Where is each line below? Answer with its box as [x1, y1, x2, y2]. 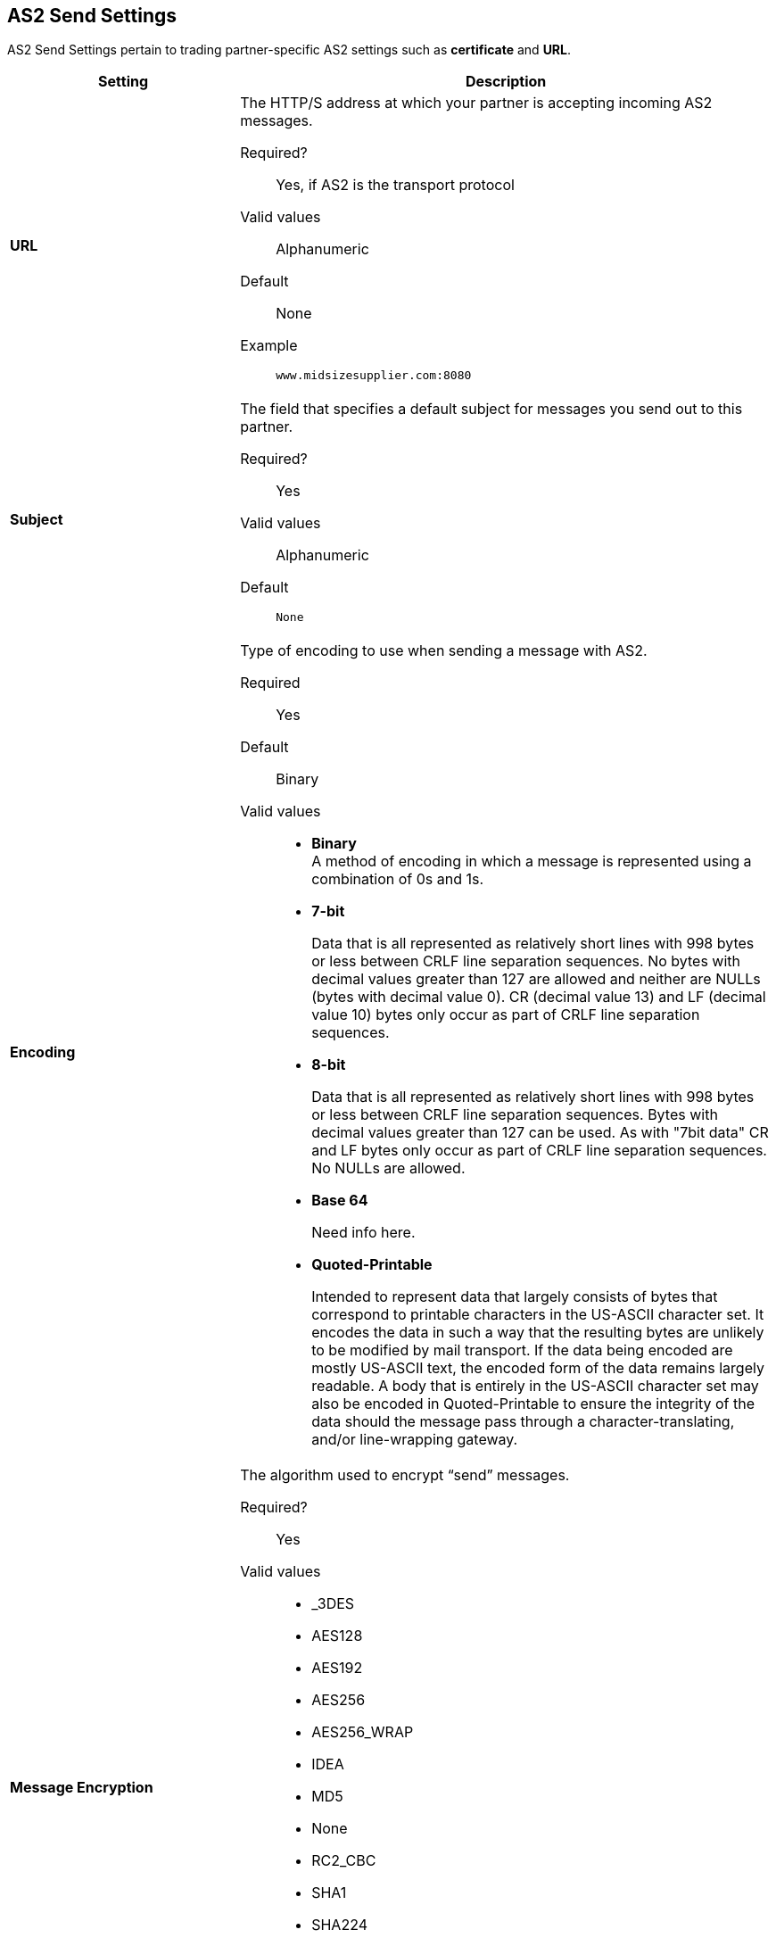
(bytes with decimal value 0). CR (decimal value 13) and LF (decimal [311, 988, 766, 1006]
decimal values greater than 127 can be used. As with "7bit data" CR [311, 1123, 769, 1142]
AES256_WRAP [311, 1723, 414, 1742]
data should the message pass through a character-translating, [311, 1412, 735, 1431]
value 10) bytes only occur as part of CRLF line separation [311, 1006, 700, 1024]
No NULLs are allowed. [311, 1159, 466, 1178]
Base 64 [311, 1191, 368, 1210]
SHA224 [311, 1916, 367, 1934]
